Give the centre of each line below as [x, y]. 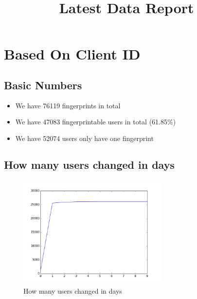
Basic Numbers [43, 85]
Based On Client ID [72, 54]
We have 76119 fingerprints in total [68, 105]
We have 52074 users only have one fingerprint [84, 138]
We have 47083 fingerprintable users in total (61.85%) [96, 122]
